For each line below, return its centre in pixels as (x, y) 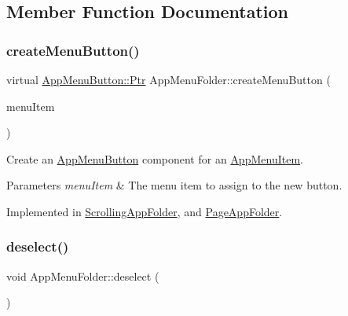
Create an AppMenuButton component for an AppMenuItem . (155, 158)
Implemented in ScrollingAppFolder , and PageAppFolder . (145, 211)
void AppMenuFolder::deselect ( (83, 276)
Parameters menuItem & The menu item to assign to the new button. (174, 185)
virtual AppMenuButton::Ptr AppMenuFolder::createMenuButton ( (169, 79)
